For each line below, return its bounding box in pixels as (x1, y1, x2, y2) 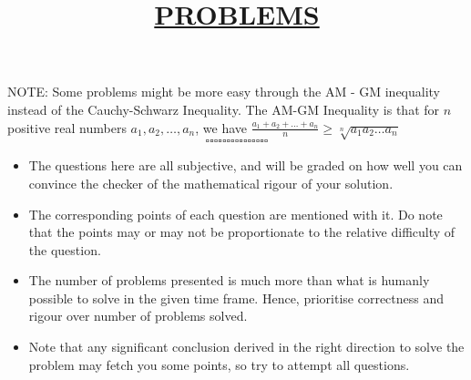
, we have (195, 118, 248, 137)
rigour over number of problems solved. (28, 306, 248, 325)
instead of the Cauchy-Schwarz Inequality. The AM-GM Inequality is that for (7, 99, 440, 118)
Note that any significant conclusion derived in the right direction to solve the (28, 337, 465, 356)
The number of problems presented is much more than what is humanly (28, 271, 430, 290)
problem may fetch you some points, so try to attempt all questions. (28, 354, 410, 374)
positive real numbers (7, 118, 127, 137)
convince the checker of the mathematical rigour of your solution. (28, 173, 394, 192)
